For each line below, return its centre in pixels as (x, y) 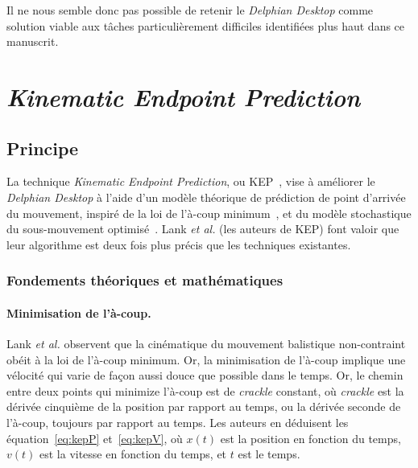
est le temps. (269, 454)
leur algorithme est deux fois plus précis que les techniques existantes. (179, 244)
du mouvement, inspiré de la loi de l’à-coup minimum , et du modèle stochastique (209, 213)
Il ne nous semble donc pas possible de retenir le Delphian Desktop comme (190, 10)
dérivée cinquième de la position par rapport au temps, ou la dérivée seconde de (204, 406)
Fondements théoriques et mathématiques (145, 280)
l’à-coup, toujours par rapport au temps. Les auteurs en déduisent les (178, 422)
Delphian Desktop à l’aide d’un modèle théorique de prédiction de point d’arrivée (206, 197)
